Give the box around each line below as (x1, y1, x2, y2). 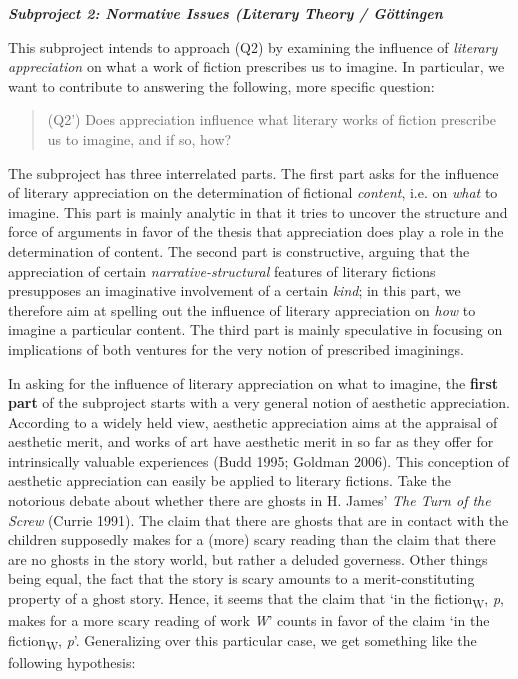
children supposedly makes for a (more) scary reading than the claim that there (8, 529, 496, 550)
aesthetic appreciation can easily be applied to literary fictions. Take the (8, 470, 451, 491)
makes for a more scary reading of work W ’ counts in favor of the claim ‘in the (8, 610, 490, 631)
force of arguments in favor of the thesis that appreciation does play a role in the (8, 221, 504, 242)
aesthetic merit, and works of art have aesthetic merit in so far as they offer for (8, 431, 494, 452)
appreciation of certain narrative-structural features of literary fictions (8, 260, 436, 281)
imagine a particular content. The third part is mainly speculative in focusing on (8, 319, 503, 340)
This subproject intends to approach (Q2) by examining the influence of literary (8, 36, 498, 57)
